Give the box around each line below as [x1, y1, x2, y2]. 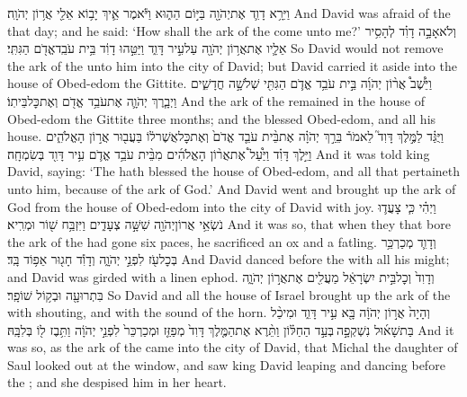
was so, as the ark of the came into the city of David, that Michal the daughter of [7, 338, 458, 357]
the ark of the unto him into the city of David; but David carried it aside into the [7, 56, 457, 75]
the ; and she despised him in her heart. [7, 373, 227, 392]
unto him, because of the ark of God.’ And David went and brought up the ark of [7, 179, 456, 198]
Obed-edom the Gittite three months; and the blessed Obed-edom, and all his [7, 109, 436, 128]
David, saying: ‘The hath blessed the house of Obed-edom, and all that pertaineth [7, 162, 461, 181]
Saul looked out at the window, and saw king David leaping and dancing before [7, 355, 445, 374]
